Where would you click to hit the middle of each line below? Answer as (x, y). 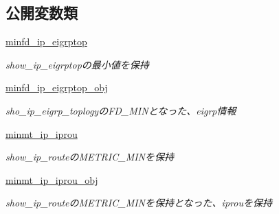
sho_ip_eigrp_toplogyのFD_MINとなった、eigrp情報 (121, 110)
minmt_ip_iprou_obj (52, 179)
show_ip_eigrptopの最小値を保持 (77, 64)
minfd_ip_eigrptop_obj (57, 87)
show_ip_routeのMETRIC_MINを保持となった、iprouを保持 (139, 203)
